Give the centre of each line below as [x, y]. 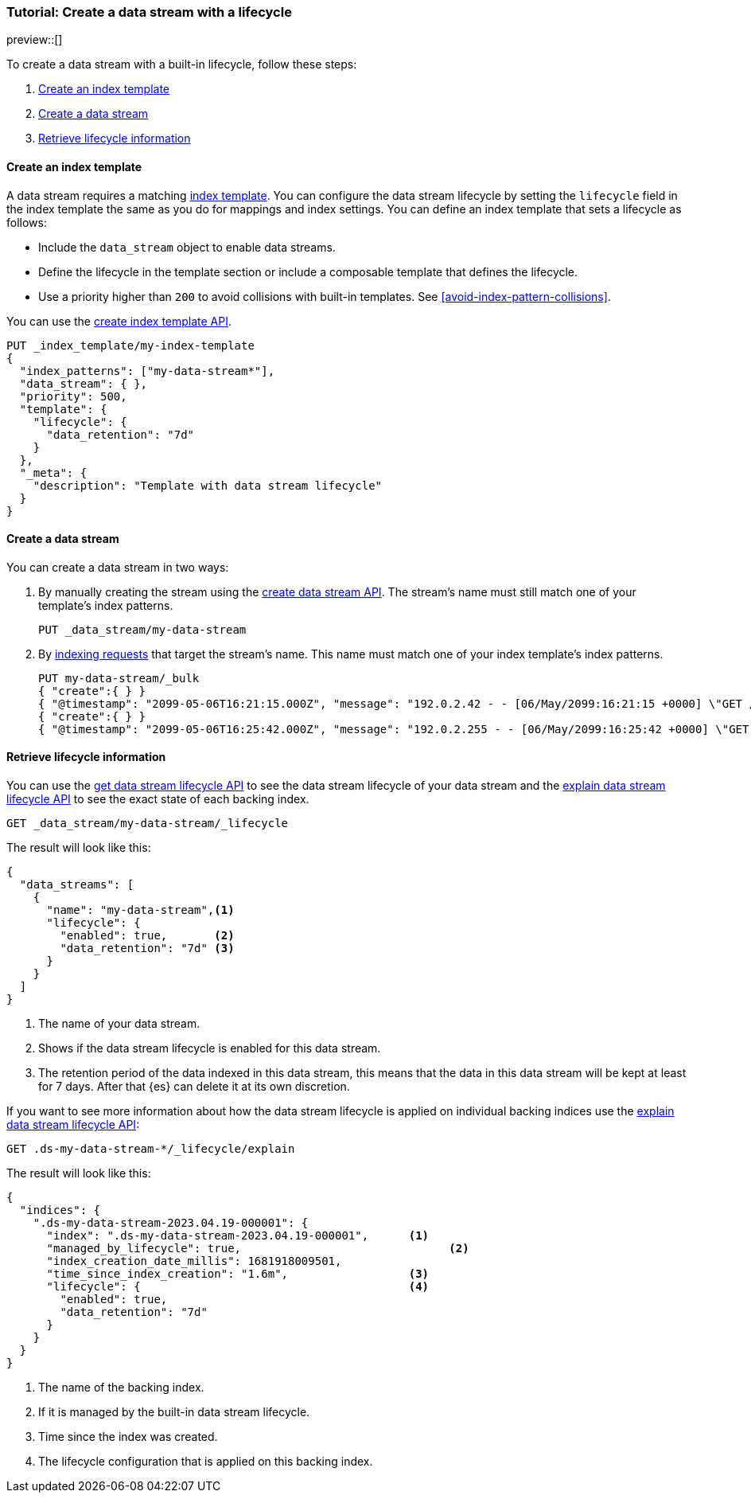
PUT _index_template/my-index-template [130, 345]
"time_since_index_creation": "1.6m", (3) [238, 1274]
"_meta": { [53, 472]
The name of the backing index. [121, 1388]
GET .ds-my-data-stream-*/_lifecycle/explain [151, 1149]
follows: [27, 222]
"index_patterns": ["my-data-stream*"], [147, 371]
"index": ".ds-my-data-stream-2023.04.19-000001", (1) [238, 1236]
